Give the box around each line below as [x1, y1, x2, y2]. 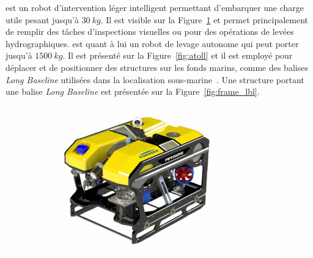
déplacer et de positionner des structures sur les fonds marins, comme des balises [6, 61, 308, 73]
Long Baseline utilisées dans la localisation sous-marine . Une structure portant [6, 73, 304, 86]
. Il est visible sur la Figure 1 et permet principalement [100, 13, 308, 26]
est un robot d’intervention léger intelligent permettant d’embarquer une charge [6, 1, 304, 13]
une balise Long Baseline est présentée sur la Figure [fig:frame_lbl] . [6, 85, 260, 98]
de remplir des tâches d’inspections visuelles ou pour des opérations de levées [6, 25, 294, 38]
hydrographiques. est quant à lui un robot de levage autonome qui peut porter [6, 37, 299, 50]
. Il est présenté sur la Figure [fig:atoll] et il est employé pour [62, 49, 293, 62]
